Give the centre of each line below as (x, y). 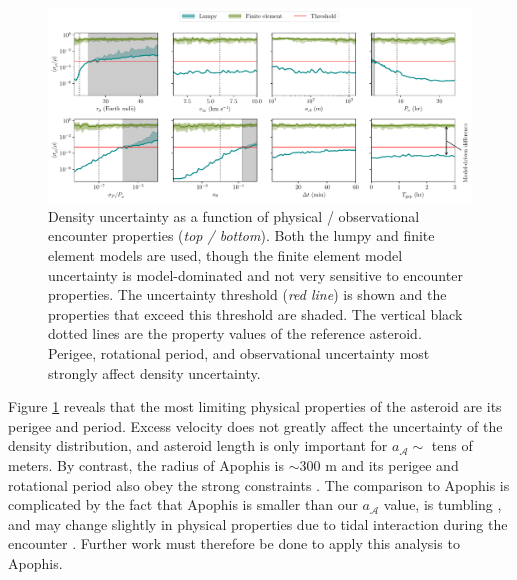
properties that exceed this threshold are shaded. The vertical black (255, 313)
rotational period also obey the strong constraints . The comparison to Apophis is (259, 484)
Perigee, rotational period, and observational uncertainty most (239, 352)
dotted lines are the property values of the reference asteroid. (235, 333)
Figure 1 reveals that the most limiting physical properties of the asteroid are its (255, 406)
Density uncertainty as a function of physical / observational (234, 215)
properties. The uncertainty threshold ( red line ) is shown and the (247, 294)
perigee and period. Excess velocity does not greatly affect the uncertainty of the (255, 425)
